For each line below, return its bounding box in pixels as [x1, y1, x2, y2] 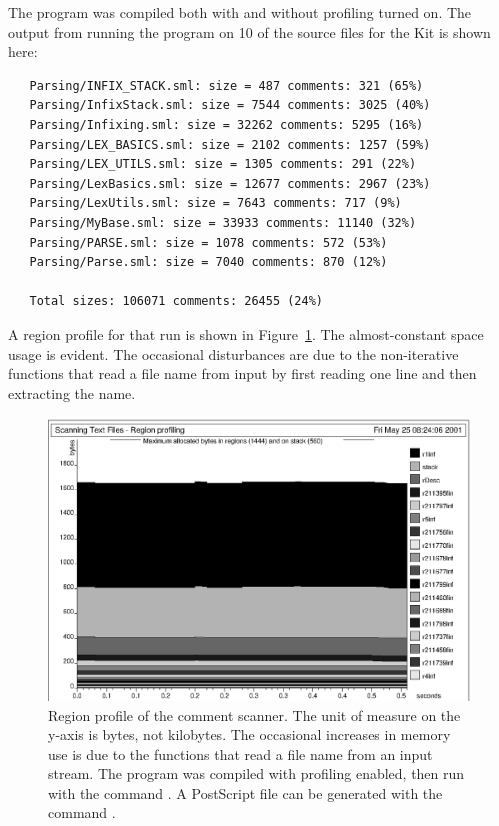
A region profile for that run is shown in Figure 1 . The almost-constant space [8, 323, 484, 344]
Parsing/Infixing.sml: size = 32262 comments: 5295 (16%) [29, 117, 424, 132]
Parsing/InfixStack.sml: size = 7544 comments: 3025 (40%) [29, 98, 431, 113]
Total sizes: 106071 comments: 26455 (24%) [29, 294, 323, 309]
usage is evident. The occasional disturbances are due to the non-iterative [8, 343, 459, 364]
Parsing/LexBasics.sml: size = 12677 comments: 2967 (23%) [29, 176, 431, 191]
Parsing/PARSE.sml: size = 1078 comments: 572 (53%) [29, 235, 388, 250]
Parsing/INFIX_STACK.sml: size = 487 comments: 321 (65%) [29, 78, 424, 93]
